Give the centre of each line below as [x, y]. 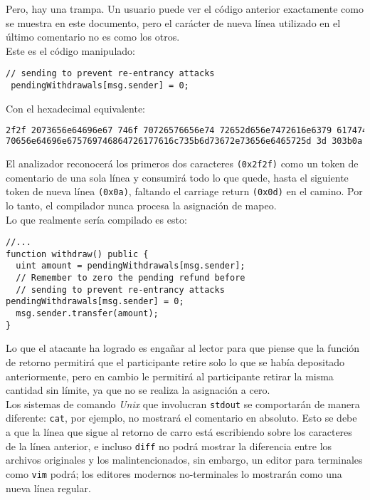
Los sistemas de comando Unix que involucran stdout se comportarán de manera [183, 403]
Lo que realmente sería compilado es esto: [96, 219]
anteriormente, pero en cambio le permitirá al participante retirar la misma [170, 376]
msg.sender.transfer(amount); [87, 314]
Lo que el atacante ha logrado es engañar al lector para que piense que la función [183, 348]
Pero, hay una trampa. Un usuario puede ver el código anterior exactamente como [185, 9]
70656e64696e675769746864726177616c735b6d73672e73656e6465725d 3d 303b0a [184, 141]
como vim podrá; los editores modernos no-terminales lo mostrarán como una [174, 473]
